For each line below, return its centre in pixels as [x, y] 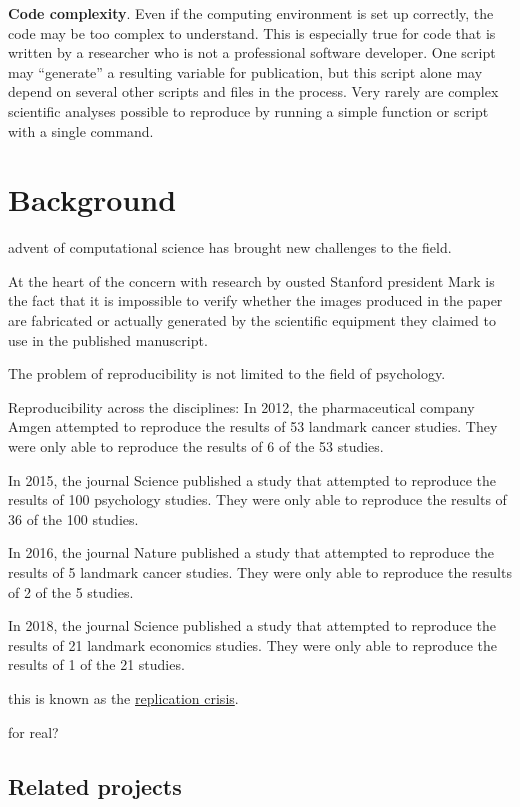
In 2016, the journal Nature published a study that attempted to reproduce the [251, 552]
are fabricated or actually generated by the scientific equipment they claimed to [252, 320]
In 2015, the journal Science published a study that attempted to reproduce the [252, 479]
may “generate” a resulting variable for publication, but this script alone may [245, 71]
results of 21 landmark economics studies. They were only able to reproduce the [252, 644]
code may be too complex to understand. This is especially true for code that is [252, 32]
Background [92, 199]
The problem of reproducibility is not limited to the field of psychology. [227, 373]
